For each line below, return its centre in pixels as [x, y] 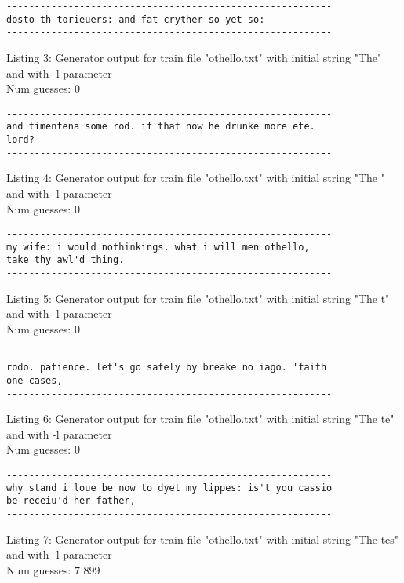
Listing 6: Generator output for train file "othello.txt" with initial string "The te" [200, 419]
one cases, [35, 380]
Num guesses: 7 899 [53, 569]
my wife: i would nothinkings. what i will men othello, [158, 247]
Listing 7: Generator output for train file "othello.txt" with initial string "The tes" [203, 539]
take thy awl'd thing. [66, 260]
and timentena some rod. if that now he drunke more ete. [161, 127]
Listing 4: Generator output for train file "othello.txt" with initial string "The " [196, 178]
